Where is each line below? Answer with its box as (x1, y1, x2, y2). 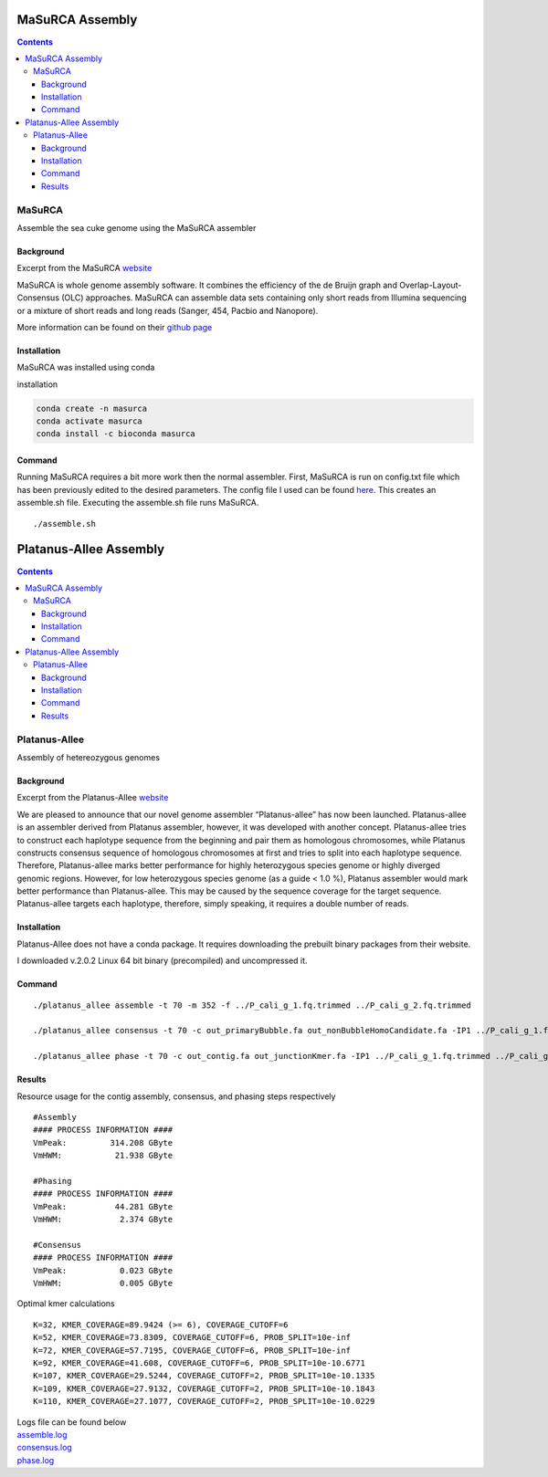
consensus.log (16, 1442, 72, 1453)
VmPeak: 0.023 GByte (33, 1265, 174, 1275)
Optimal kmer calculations (16, 1298, 115, 1309)
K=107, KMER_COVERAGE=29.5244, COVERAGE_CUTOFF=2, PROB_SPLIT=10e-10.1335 (33, 1370, 375, 1381)
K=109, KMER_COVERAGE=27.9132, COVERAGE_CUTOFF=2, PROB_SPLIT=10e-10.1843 (33, 1383, 375, 1394)
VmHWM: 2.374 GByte (33, 1214, 174, 1225)
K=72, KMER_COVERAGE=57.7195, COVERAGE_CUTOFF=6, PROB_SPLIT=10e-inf (33, 1345, 352, 1356)
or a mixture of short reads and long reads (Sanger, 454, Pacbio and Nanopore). (16, 305, 319, 316)
